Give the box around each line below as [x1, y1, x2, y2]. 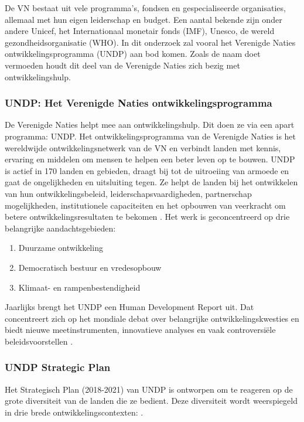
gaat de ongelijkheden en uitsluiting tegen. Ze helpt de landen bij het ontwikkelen [5, 176, 298, 188]
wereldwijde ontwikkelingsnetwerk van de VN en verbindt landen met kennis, [5, 141, 281, 154]
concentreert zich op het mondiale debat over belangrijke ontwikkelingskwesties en [5, 312, 299, 324]
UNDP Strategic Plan [5, 360, 111, 375]
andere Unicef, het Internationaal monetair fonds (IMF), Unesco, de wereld [5, 25, 275, 37]
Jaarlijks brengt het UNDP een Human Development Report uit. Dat [5, 301, 254, 313]
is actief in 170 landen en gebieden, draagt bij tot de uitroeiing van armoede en [5, 164, 289, 176]
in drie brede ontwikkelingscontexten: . [5, 406, 144, 418]
